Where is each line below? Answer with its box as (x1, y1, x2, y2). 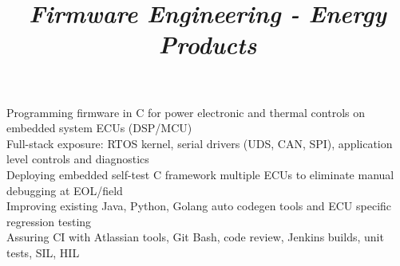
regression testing (6, 213, 92, 229)
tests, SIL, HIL (6, 244, 80, 260)
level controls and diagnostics (6, 151, 149, 167)
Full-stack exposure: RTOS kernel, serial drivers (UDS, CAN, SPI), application (6, 135, 393, 151)
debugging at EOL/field (6, 182, 123, 198)
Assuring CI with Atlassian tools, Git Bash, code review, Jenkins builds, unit (6, 229, 384, 245)
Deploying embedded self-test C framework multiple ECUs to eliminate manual (6, 166, 394, 182)
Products (158, 28, 257, 61)
